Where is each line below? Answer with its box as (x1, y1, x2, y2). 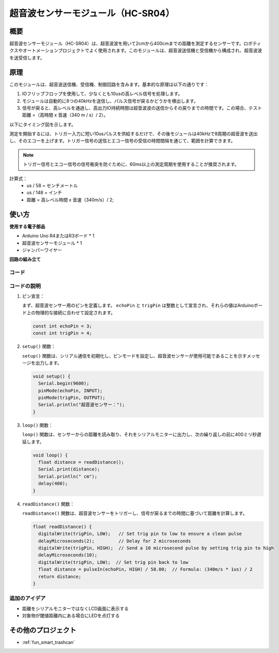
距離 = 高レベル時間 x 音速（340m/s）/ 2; (26, 196, 114, 203)
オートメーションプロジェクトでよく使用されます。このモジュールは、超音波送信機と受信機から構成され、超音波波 (22, 47, 262, 53)
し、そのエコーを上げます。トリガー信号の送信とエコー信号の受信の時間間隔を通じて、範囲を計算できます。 (9, 138, 236, 144)
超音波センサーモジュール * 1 (22, 240, 82, 246)
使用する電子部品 (9, 223, 45, 229)
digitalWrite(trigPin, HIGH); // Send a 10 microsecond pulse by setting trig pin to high (38, 545, 274, 551)
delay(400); (38, 481, 68, 487)
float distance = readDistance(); (38, 459, 125, 465)
